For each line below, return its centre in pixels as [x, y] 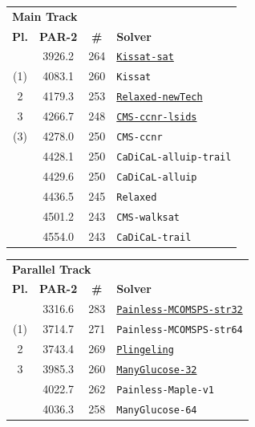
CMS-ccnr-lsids [157, 118]
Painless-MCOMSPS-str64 [180, 330]
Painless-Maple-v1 [165, 390]
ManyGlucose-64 [157, 410]
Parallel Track [52, 268]
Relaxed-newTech [160, 98]
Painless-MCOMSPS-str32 [180, 310]
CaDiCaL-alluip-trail [174, 157]
